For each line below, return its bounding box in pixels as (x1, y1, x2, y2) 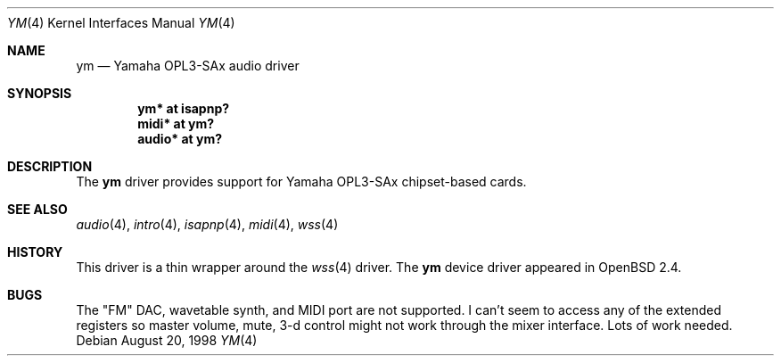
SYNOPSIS (7, 86, 72, 101)
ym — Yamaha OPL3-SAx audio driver (76, 58, 300, 73)
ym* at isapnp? (137, 101, 230, 116)
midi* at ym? (137, 116, 215, 131)
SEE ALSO (7, 202, 68, 217)
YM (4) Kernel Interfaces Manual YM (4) (7, 15, 235, 30)
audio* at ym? (137, 131, 222, 146)
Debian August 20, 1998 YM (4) (76, 333, 258, 348)
